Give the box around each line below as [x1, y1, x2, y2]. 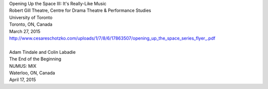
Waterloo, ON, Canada [9, 70, 56, 76]
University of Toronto [9, 14, 53, 20]
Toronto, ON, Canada [9, 21, 53, 27]
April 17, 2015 [9, 77, 36, 83]
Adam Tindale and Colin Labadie [9, 49, 76, 55]
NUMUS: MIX [9, 63, 37, 69]
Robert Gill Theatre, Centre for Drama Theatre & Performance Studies [9, 7, 151, 13]
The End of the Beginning [9, 56, 62, 62]
